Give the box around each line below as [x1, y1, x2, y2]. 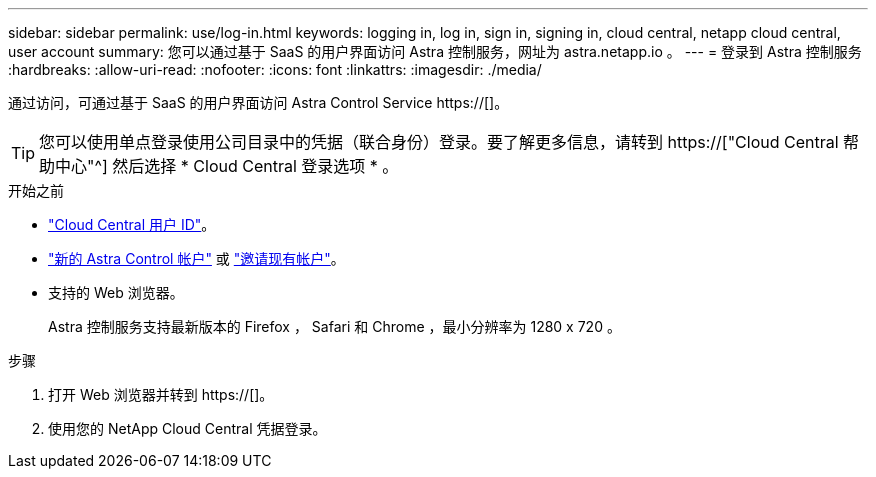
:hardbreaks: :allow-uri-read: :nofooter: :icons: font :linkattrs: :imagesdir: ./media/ [8, 61, 542, 78]
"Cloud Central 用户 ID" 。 [48, 216, 216, 233]
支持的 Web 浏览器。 [48, 284, 184, 301]
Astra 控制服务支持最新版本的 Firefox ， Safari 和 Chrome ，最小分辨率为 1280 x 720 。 [48, 318, 621, 335]
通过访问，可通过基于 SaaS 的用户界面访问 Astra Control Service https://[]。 [8, 94, 509, 111]
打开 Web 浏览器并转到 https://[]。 [48, 386, 274, 403]
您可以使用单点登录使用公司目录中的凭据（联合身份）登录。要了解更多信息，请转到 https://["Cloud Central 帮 [39, 132, 860, 152]
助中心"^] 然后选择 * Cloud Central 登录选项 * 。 [39, 156, 399, 176]
